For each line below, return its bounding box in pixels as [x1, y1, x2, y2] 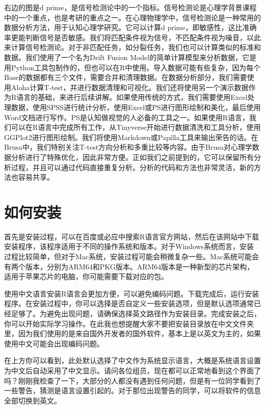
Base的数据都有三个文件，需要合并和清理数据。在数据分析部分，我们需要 [4, 72, 247, 83]
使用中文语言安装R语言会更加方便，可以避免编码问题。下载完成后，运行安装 [4, 288, 259, 298]
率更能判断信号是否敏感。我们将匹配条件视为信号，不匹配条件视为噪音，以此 [4, 32, 261, 42]
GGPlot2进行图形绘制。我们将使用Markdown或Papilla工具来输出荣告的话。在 [4, 131, 258, 142]
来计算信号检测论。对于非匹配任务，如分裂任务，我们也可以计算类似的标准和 [4, 42, 261, 52]
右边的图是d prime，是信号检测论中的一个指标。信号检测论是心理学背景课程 [4, 2, 257, 12]
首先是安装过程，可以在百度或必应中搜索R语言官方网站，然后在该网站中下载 [4, 231, 259, 241]
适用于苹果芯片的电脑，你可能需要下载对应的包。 [4, 271, 168, 282]
